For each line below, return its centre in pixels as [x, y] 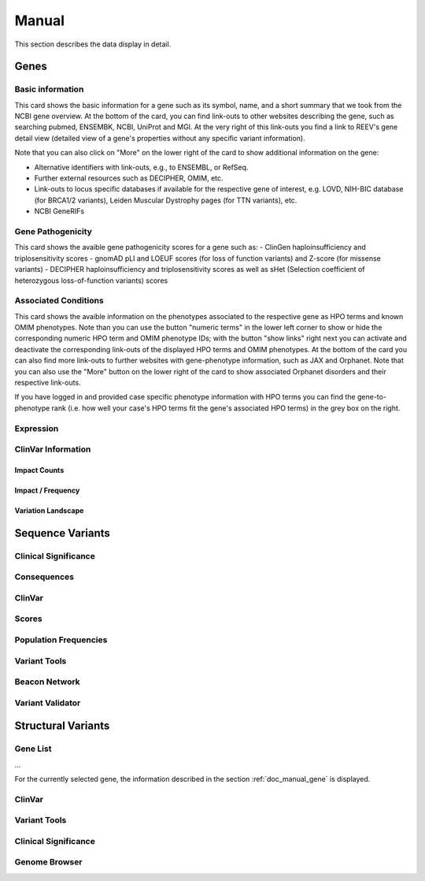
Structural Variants [62, 726]
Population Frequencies [61, 640]
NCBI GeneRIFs [59, 211]
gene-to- [372, 397]
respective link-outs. [48, 383]
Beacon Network [47, 682]
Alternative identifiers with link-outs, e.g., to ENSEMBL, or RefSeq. [141, 167]
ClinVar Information [53, 449]
